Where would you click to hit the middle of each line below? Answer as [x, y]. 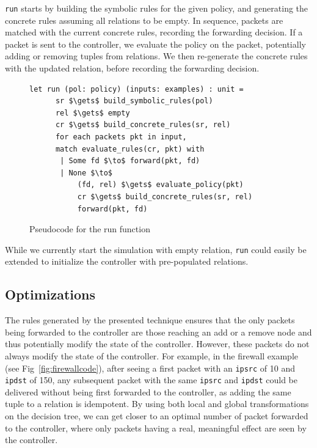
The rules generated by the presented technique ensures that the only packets [150, 320]
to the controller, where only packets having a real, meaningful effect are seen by [156, 428]
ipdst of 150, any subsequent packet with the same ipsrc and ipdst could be [151, 380]
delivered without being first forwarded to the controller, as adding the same [148, 391]
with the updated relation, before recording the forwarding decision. [132, 68]
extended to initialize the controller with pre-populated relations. [127, 261]
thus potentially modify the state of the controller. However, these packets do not [157, 344]
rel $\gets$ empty [93, 113]
